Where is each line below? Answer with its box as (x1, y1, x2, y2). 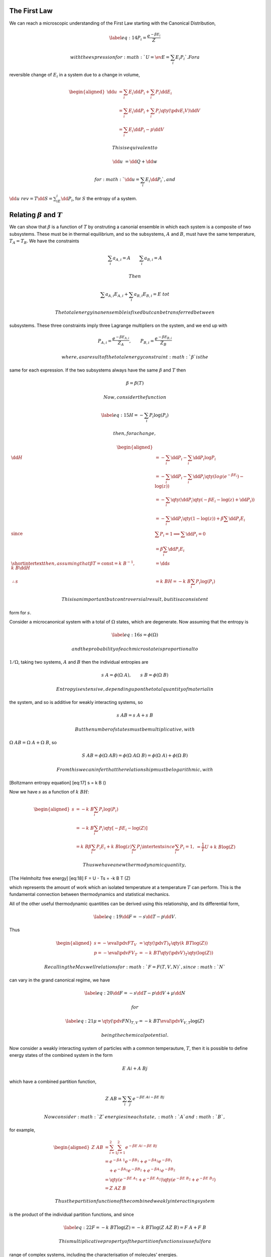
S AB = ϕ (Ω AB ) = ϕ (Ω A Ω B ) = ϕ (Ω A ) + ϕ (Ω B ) (82, 753, 188, 759)
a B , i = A (144, 255, 163, 262)
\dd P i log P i (192, 455, 216, 462)
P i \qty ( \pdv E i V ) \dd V (155, 108, 201, 115)
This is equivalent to (112, 145, 158, 150)
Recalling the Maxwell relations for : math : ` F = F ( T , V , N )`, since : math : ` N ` (44, 964, 226, 970)
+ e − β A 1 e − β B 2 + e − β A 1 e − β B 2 (109, 1167, 176, 1174)
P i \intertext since (137, 844, 175, 851)
